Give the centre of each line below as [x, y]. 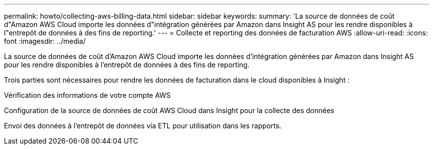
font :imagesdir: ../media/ [45, 41]
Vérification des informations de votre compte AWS [87, 95]
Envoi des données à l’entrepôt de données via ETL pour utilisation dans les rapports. [143, 126]
